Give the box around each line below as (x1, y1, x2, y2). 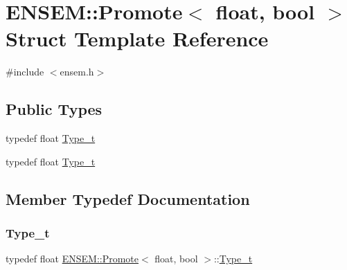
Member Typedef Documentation (6, 188, 250, 209)
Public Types (6, 98, 103, 120)
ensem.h (60, 64, 94, 79)
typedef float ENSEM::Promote (6, 251, 139, 266)
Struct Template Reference (6, 24, 269, 53)
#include (6, 64, 44, 79)
